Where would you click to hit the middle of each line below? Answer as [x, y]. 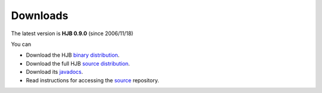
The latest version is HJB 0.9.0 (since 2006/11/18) [72, 33]
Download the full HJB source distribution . [78, 63]
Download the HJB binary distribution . [73, 55]
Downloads [40, 15]
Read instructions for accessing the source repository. [92, 80]
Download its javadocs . [55, 72]
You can [21, 44]
